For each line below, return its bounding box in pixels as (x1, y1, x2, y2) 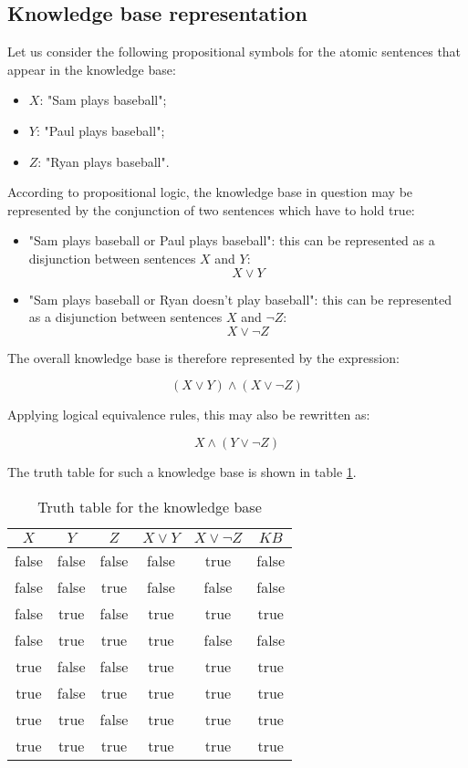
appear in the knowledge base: (7, 59, 176, 78)
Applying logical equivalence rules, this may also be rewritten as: (7, 405, 370, 424)
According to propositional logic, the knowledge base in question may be (7, 182, 413, 202)
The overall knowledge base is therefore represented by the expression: (7, 348, 400, 367)
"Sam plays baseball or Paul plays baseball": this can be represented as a (28, 231, 435, 250)
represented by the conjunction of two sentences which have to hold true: (7, 200, 415, 219)
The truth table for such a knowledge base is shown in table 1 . (7, 462, 357, 481)
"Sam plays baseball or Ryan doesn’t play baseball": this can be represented (28, 289, 452, 308)
